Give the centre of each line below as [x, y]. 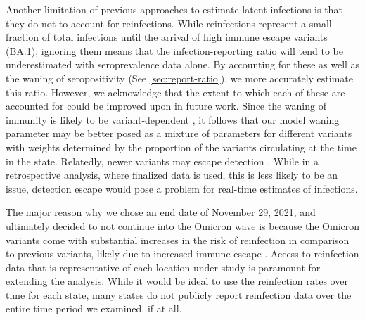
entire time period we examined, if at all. [94, 308]
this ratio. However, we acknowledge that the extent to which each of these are [175, 92]
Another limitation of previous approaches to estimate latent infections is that [174, 9]
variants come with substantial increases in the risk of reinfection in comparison [178, 239]
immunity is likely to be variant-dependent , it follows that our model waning [173, 119]
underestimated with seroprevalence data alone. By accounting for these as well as [183, 64]
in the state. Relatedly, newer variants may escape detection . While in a [162, 161]
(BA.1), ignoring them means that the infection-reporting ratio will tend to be [174, 50]
